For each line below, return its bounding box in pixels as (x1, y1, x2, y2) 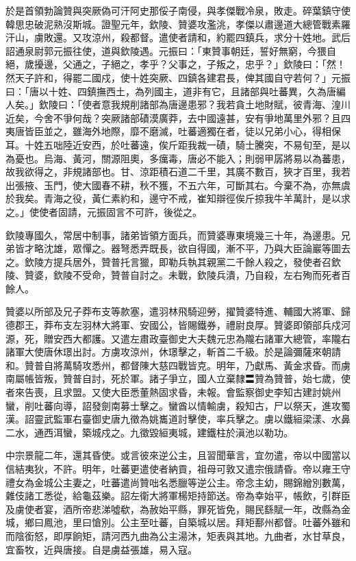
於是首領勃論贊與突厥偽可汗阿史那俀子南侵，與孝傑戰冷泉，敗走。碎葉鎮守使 (5, 3, 351, 17)
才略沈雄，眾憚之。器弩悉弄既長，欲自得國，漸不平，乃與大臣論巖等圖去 (24, 241, 351, 255)
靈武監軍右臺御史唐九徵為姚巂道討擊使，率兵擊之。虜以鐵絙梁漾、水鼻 (34, 412, 351, 426)
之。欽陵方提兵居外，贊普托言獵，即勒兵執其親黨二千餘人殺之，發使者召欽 (5, 254, 341, 269)
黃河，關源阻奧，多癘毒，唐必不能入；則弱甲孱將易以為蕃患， (72, 151, 351, 165)
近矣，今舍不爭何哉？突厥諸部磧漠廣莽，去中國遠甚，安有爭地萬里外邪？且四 (5, 110, 351, 125)
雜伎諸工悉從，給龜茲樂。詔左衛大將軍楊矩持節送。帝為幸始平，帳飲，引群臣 (5, 488, 351, 503)
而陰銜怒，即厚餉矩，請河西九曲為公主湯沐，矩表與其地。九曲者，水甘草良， (5, 528, 351, 543)
